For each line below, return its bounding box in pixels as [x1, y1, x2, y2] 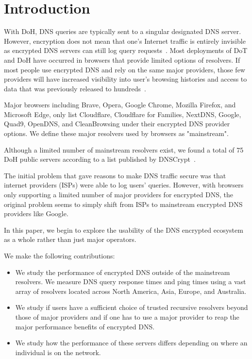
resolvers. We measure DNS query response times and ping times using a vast [15, 276, 246, 287]
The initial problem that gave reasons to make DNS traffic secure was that [4, 170, 226, 180]
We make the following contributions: [4, 251, 115, 260]
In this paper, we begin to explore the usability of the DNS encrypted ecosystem [4, 224, 243, 235]
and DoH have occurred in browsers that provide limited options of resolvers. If [4, 54, 240, 65]
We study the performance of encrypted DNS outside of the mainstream [15, 267, 230, 277]
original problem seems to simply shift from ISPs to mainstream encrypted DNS [4, 199, 243, 209]
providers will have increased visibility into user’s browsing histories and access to [4, 74, 247, 84]
